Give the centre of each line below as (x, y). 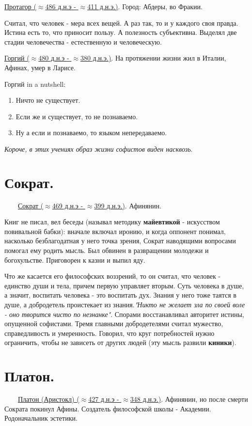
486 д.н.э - (61, 6)
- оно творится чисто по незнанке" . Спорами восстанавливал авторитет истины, (124, 314)
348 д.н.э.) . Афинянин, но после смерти (189, 399)
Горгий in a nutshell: (35, 84)
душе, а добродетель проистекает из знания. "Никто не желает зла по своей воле (125, 304)
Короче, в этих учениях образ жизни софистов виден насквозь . (99, 149)
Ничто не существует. (48, 100)
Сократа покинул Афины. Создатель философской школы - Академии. (108, 408)
